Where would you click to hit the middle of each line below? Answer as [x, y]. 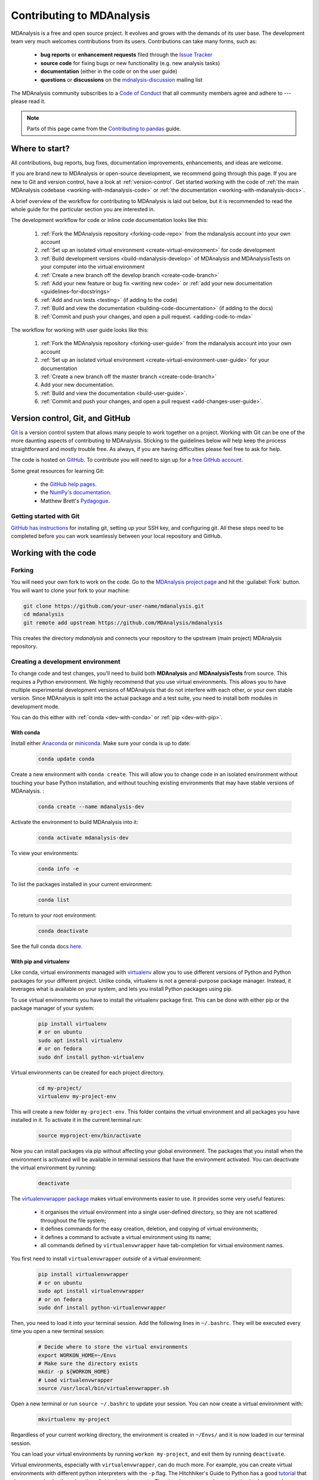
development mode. [35, 706]
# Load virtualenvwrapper [76, 1380]
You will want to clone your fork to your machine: [70, 590]
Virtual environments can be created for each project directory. [88, 1072]
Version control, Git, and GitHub [71, 418]
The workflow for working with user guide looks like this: [80, 330]
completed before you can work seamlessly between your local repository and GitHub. [116, 536]
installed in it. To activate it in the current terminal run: [77, 1120]
